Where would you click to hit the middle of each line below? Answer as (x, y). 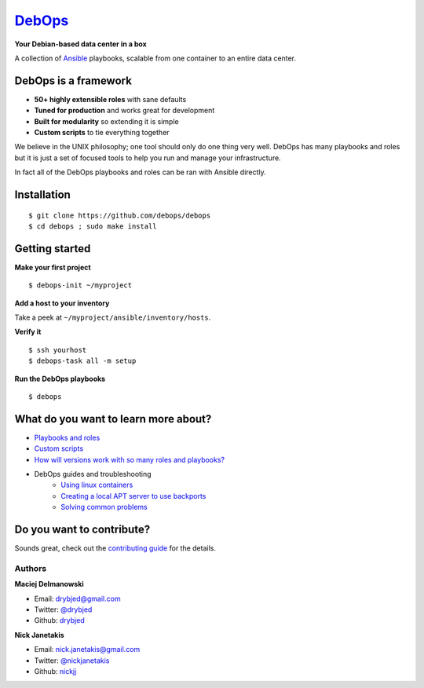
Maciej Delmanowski (49, 584)
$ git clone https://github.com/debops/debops (120, 215)
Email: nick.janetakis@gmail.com (87, 650)
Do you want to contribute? (82, 530)
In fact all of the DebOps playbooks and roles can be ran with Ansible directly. (140, 172)
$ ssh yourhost (58, 350)
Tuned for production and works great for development (124, 111)
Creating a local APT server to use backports (133, 496)
